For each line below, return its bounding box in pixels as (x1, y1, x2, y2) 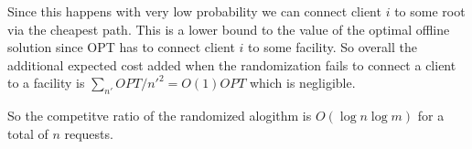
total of (7, 123, 48, 143)
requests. (64, 123, 113, 143)
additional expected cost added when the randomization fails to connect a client (7, 55, 456, 74)
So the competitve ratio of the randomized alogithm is (7, 106, 312, 125)
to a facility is (7, 73, 85, 92)
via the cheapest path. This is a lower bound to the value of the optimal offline (7, 19, 450, 38)
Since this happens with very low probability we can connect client (7, 2, 381, 20)
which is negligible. (249, 73, 356, 92)
